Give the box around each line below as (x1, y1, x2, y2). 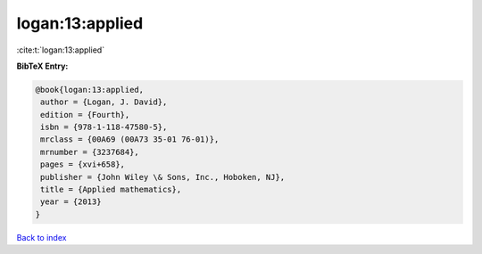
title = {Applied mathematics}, (40, 184, 182, 195)
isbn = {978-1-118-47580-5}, (40, 122, 168, 133)
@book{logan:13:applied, (35, 85, 145, 94)
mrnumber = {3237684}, (40, 147, 140, 157)
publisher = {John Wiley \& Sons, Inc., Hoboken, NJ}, (40, 172, 286, 182)
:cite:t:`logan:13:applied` (16, 45, 105, 55)
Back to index (16, 232, 67, 242)
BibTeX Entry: (16, 61, 69, 71)
